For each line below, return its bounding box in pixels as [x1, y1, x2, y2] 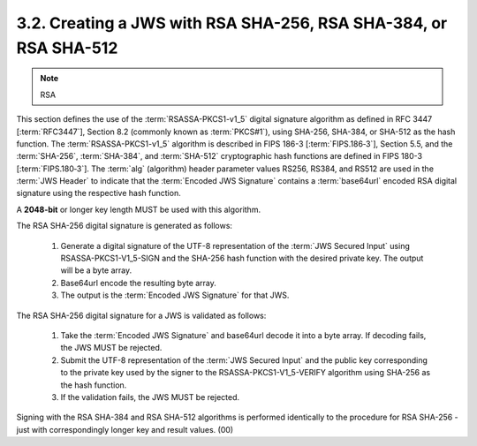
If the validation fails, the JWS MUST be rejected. [60, 391, 240, 402]
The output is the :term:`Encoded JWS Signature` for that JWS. [60, 290, 290, 300]
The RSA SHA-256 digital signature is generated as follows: [16, 221, 233, 231]
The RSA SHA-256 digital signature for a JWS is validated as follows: [16, 310, 267, 321]
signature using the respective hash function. [16, 188, 181, 199]
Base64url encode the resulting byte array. [60, 277, 216, 288]
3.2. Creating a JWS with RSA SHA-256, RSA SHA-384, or [16, 13, 448, 33]
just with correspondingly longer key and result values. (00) [16, 424, 234, 435]
